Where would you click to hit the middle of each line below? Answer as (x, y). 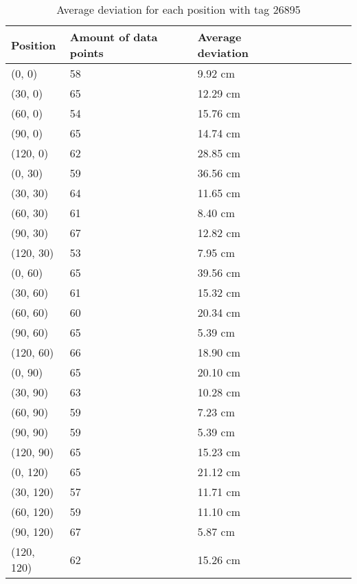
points (87, 53)
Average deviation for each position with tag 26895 (178, 9)
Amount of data (114, 37)
